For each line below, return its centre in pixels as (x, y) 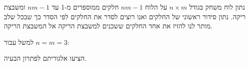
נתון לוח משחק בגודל (217, 7)
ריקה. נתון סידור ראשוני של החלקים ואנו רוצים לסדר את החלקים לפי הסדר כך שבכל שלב (125, 16)
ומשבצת (15, 7)
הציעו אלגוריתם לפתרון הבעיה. (45, 58)
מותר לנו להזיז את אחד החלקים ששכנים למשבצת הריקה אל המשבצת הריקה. (108, 26)
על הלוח (156, 7)
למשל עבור (19, 42)
